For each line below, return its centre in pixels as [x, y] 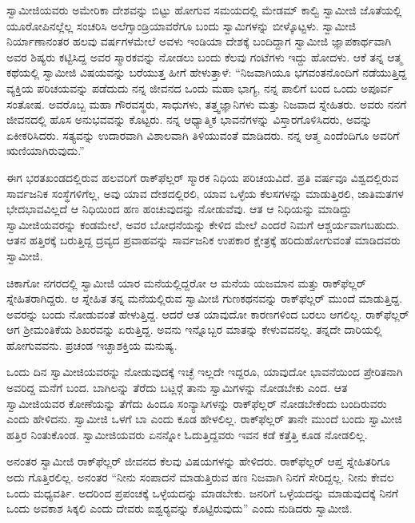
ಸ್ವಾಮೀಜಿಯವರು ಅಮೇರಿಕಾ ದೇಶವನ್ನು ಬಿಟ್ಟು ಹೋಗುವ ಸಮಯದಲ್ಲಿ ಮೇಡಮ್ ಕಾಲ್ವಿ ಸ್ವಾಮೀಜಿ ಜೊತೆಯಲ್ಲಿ [204, 10]
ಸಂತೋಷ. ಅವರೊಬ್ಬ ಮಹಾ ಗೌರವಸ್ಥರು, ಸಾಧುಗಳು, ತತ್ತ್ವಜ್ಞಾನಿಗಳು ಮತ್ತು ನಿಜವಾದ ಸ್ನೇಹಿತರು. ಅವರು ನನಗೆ [207, 103]
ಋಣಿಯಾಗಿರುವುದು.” [46, 151]
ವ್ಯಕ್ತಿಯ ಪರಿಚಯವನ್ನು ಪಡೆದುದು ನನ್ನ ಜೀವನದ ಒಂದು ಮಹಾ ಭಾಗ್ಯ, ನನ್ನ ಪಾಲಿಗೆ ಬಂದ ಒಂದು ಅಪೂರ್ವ [200, 87]
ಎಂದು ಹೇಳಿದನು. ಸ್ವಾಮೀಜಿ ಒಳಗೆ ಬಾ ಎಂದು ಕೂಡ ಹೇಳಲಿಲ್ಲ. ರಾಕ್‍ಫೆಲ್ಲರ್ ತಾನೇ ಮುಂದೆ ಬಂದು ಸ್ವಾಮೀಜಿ [204, 419]
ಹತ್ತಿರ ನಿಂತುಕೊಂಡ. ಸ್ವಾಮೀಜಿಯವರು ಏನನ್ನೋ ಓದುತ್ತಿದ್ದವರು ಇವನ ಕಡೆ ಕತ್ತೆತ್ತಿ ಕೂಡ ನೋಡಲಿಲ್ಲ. [187, 434]
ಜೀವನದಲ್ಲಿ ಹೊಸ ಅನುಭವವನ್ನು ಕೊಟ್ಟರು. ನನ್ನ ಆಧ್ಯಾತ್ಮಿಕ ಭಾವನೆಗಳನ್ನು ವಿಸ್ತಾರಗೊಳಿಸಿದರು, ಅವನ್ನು [190, 119]
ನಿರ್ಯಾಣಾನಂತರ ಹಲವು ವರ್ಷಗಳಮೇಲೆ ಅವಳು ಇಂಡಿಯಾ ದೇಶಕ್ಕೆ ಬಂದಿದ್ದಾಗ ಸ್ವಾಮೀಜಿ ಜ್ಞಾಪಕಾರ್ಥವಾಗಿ [199, 41]
